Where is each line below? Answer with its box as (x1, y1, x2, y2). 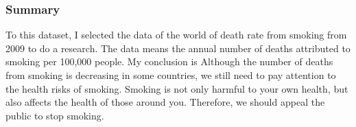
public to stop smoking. (5, 108, 104, 122)
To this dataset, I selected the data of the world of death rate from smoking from (5, 27, 347, 42)
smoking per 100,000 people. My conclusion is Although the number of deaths (5, 54, 333, 69)
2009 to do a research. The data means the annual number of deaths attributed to (5, 41, 351, 55)
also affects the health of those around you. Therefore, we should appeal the (5, 95, 325, 109)
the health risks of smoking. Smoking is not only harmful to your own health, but (5, 81, 348, 95)
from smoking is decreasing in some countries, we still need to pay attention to (5, 68, 336, 82)
